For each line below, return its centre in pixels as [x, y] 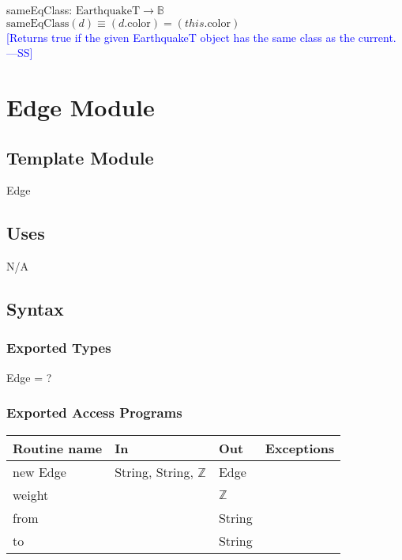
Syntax [35, 309]
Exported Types [59, 348]
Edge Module [81, 106]
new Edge [39, 471]
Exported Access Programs [94, 412]
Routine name [58, 448]
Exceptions [300, 448]
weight [31, 494]
